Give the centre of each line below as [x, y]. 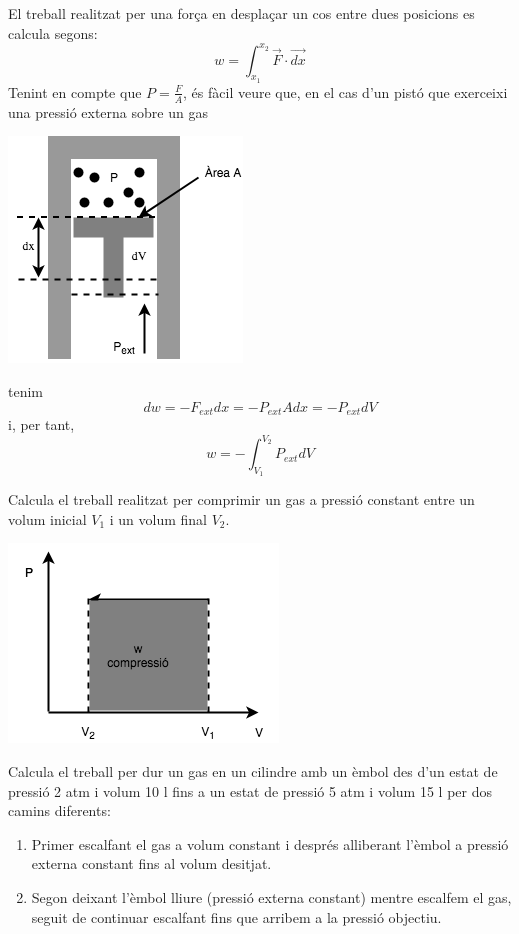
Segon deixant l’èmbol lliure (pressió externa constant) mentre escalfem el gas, [271, 897]
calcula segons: [53, 32]
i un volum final [158, 518]
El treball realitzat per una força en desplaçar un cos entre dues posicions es [241, 13]
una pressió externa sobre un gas [108, 111]
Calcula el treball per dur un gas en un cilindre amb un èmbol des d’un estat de [253, 771]
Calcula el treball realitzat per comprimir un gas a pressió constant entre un [241, 499]
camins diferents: [59, 810]
